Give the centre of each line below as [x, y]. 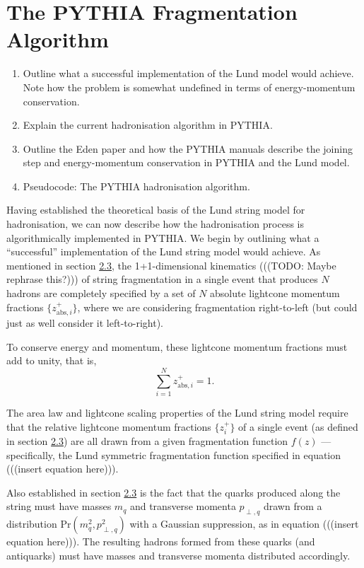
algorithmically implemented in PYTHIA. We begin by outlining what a [163, 237]
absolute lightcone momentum [275, 293]
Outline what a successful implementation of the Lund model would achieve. [188, 73]
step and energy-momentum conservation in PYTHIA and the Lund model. [186, 162]
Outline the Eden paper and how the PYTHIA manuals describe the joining [188, 148]
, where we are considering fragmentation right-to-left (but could [217, 307]
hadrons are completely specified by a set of [101, 293]
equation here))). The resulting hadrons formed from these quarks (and [161, 541]
